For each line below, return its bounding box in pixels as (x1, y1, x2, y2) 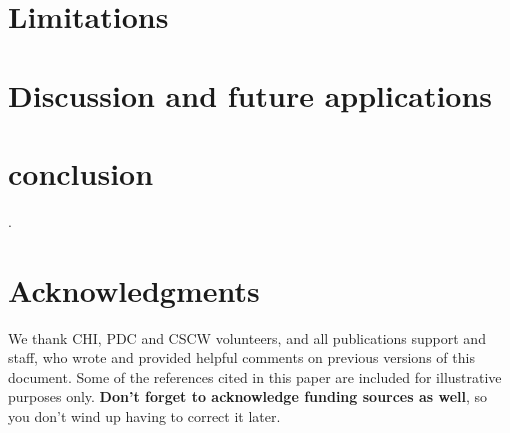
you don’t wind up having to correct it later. (8, 405, 281, 426)
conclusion (8, 152, 154, 193)
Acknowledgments (8, 269, 260, 310)
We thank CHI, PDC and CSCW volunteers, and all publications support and (8, 327, 486, 348)
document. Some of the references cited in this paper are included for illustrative (8, 366, 502, 387)
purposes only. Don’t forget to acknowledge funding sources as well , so (8, 386, 488, 407)
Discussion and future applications (8, 74, 493, 115)
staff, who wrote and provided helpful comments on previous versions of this (8, 347, 475, 368)
